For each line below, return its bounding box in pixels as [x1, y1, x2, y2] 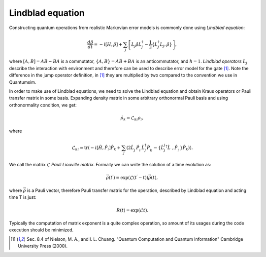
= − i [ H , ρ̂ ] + [94, 41, 123, 47]
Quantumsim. [9, 79, 36, 85]
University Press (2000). [18, 243, 67, 249]
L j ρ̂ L [131, 41, 142, 48]
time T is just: [9, 194, 36, 200]
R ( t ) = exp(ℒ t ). [116, 207, 149, 213]
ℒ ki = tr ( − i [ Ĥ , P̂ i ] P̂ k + [71, 145, 121, 151]
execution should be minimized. [9, 227, 74, 233]
